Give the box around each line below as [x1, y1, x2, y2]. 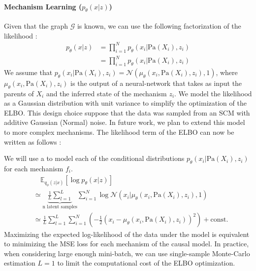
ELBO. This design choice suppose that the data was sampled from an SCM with [4, 107, 250, 117]
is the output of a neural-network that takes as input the [70, 77, 242, 88]
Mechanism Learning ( [4, 1, 82, 11]
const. [210, 216, 228, 224]
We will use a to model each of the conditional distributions [4, 153, 185, 163]
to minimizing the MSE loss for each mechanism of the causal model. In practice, [4, 238, 249, 249]
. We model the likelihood [174, 88, 252, 98]
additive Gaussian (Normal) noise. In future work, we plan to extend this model [4, 117, 245, 127]
